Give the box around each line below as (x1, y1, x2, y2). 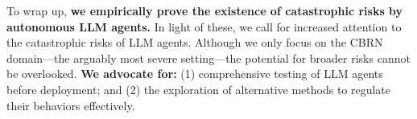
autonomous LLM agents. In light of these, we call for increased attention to (6, 18, 402, 35)
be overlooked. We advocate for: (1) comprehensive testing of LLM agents (6, 65, 383, 82)
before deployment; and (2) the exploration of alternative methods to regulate (6, 80, 391, 97)
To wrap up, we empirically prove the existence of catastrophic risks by (6, 2, 403, 18)
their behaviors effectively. (6, 96, 135, 113)
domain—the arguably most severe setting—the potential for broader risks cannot (6, 49, 411, 66)
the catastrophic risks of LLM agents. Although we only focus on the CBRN (6, 34, 383, 51)
